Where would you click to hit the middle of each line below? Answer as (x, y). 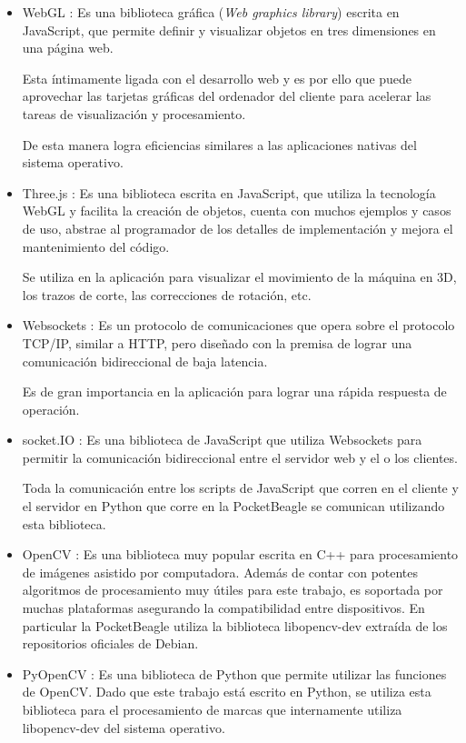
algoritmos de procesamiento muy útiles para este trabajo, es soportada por (233, 590)
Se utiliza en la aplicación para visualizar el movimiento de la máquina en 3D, (239, 277)
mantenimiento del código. (96, 246)
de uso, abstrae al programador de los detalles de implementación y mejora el (238, 228)
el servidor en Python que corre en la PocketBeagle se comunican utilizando (233, 506)
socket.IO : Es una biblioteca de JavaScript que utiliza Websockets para (222, 440)
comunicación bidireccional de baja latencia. (145, 361)
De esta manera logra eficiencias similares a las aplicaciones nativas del (219, 144)
